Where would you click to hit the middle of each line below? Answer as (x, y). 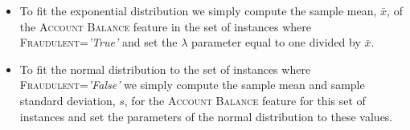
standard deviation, (68, 100)
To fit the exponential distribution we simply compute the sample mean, (198, 10)
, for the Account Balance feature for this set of (245, 100)
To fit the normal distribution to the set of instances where (165, 69)
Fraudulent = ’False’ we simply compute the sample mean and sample (192, 85)
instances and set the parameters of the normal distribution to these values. (206, 116)
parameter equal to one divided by (276, 42)
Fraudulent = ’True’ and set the (98, 42)
